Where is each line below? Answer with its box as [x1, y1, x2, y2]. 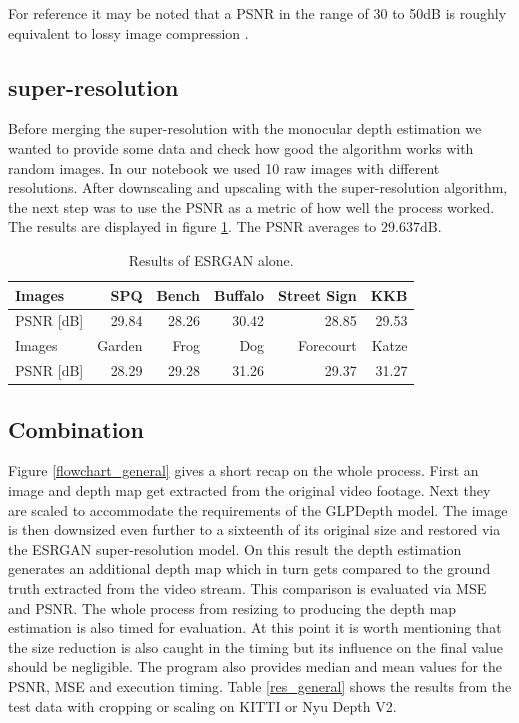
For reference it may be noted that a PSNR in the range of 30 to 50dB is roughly [8, 3, 507, 23]
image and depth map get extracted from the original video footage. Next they [8, 479, 491, 500]
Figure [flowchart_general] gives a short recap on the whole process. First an [8, 460, 479, 481]
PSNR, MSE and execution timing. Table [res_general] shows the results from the [8, 675, 512, 696]
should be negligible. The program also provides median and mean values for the [8, 656, 502, 677]
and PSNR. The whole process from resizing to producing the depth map [8, 597, 457, 618]
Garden [97, 335, 143, 356]
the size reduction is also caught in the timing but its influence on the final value [8, 636, 504, 657]
